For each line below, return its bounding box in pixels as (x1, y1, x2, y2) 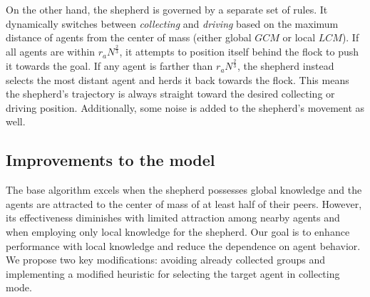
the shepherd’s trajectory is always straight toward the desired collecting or (6, 86, 335, 101)
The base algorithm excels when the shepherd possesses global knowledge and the (6, 182, 362, 197)
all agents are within (6, 44, 95, 59)
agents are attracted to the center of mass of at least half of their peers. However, (6, 196, 362, 211)
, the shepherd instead (237, 58, 334, 73)
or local (282, 30, 316, 45)
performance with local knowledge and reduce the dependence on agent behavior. (6, 238, 361, 253)
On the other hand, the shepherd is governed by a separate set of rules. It (6, 2, 328, 16)
